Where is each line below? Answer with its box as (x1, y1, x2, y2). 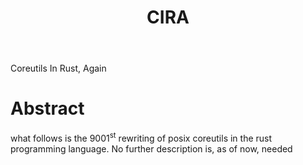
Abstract (10, 97, 85, 120)
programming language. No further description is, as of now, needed (10, 142, 293, 155)
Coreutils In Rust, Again (10, 62, 107, 75)
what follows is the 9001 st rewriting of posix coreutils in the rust (10, 131, 273, 144)
